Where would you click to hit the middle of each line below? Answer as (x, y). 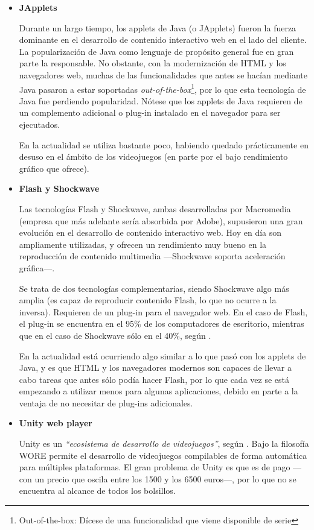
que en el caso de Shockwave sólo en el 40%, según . (115, 335)
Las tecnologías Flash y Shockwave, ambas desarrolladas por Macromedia (155, 208)
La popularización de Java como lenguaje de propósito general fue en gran (156, 51)
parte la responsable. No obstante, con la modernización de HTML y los (152, 63)
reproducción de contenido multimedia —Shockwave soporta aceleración (152, 256)
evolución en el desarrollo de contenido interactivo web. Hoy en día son (150, 232)
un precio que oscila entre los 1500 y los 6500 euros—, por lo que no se (165, 478)
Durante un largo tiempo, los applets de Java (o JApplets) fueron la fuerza (158, 27)
